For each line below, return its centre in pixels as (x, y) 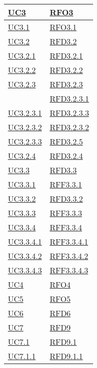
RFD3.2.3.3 (69, 113)
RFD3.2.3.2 (69, 127)
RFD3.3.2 (66, 199)
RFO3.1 (63, 27)
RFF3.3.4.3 (69, 270)
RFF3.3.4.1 (69, 241)
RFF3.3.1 (66, 184)
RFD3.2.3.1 (69, 98)
